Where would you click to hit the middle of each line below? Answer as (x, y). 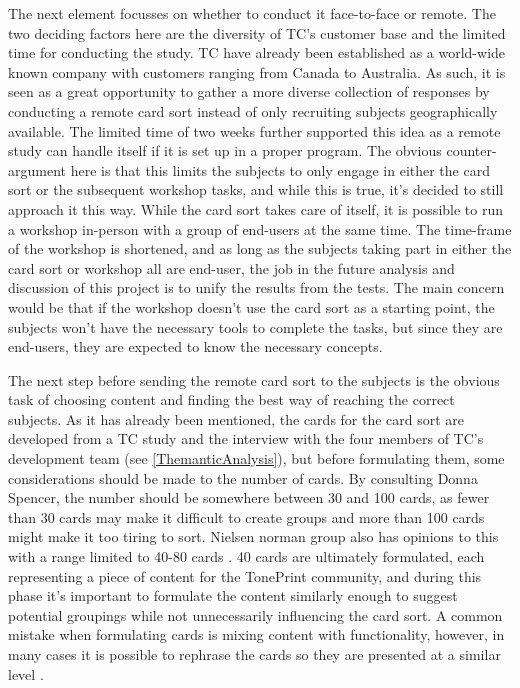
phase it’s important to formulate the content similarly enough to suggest (233, 595)
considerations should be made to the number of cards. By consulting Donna (243, 477)
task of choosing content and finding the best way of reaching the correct (231, 399)
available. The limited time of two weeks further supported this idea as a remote (254, 130)
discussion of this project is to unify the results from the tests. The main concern (256, 287)
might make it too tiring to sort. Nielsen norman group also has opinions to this (253, 536)
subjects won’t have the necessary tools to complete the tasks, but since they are (255, 326)
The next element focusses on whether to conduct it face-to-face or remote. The (252, 13)
